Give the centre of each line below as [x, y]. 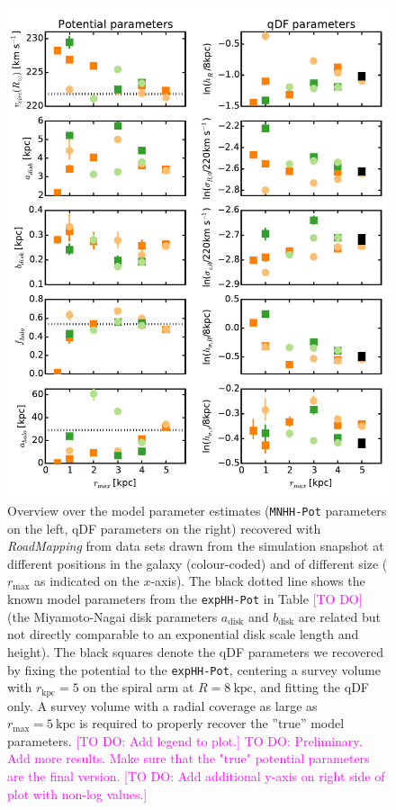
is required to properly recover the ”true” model [212, 723]
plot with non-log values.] [77, 793]
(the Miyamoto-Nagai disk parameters [112, 616]
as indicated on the [87, 581]
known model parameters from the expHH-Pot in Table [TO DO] [185, 599]
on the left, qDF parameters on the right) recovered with [164, 528]
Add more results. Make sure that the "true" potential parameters [189, 758]
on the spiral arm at [139, 687]
